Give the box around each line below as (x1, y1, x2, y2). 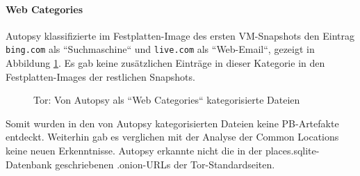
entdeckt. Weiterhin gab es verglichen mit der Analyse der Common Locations (6, 129, 339, 144)
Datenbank (6, 157, 52, 171)
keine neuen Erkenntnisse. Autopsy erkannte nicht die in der (6, 143, 263, 158)
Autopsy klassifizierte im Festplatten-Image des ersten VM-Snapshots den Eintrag (6, 28, 354, 42)
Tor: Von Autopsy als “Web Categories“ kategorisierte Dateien (33, 93, 300, 107)
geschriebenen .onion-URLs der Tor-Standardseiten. (55, 157, 275, 171)
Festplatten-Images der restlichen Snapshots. (6, 69, 195, 83)
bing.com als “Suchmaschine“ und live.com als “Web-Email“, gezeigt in (6, 42, 315, 56)
